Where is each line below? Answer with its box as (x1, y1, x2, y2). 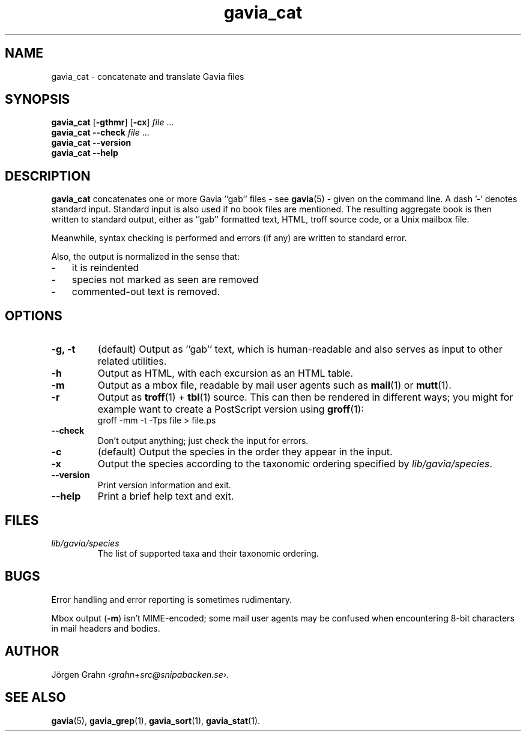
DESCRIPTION (5, 168, 91, 184)
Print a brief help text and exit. (97, 490, 234, 503)
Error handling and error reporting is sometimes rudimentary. (51, 594, 292, 605)
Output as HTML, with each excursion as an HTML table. (97, 367, 354, 380)
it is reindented (71, 262, 139, 274)
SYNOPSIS (5, 92, 70, 107)
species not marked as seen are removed (71, 274, 259, 286)
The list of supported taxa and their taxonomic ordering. (97, 548, 319, 558)
